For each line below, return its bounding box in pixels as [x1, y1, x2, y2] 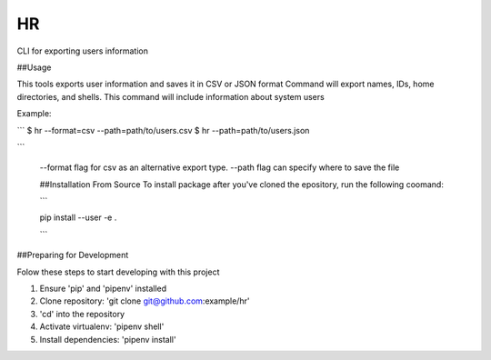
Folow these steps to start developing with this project [16, 266, 220, 277]
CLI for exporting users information [16, 45, 149, 56]
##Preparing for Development [16, 250, 129, 261]
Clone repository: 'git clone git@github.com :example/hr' [39, 295, 250, 306]
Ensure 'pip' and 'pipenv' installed [39, 283, 167, 295]
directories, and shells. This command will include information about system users [16, 91, 325, 102]
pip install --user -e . [39, 212, 117, 223]
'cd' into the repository [39, 308, 125, 319]
